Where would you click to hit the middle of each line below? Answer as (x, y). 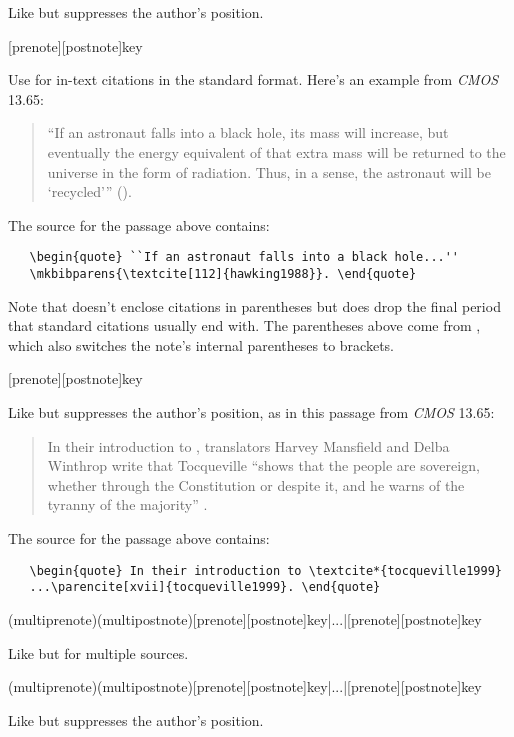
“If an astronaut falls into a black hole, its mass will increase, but (248, 132)
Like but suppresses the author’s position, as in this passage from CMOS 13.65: (251, 412)
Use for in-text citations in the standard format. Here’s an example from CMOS (253, 79)
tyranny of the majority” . (127, 504)
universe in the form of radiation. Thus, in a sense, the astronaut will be (269, 171)
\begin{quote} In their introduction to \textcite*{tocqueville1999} (265, 570)
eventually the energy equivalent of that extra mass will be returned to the (276, 151)
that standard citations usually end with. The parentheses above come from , (244, 325)
